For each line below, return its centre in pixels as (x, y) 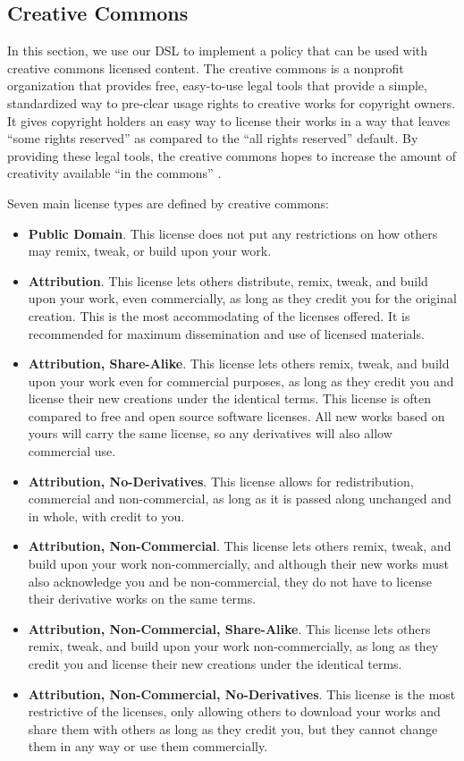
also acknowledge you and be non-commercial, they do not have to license (230, 581)
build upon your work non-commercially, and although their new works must (238, 564)
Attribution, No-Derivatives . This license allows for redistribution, (221, 481)
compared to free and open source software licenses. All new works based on (236, 415)
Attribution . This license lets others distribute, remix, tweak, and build (228, 280)
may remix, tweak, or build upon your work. (150, 251)
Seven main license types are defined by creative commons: (168, 203)
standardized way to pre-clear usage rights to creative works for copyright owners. (232, 102)
